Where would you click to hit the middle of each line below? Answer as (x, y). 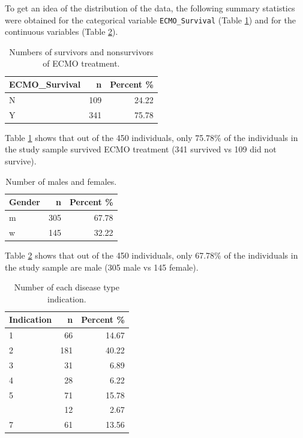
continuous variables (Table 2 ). (61, 31)
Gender (25, 202)
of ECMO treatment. (81, 63)
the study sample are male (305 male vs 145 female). (102, 267)
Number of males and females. (61, 181)
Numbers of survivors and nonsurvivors (81, 51)
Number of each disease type (67, 287)
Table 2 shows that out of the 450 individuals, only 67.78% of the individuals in (151, 255)
